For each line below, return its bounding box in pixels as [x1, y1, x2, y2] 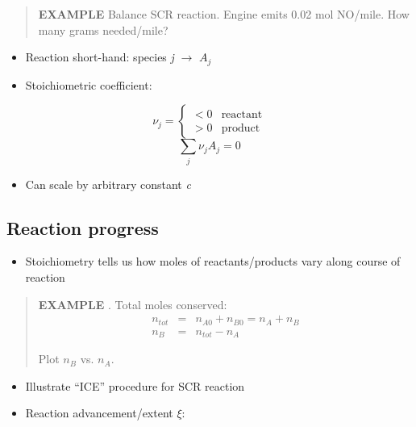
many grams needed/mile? [38, 21, 168, 38]
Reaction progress [6, 215, 159, 240]
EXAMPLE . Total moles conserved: [38, 295, 227, 312]
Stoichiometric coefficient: [25, 76, 152, 93]
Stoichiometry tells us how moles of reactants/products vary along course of [25, 253, 401, 270]
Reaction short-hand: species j [25, 48, 174, 65]
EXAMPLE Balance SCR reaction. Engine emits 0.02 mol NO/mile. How [38, 6, 410, 22]
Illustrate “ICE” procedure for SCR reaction [25, 377, 245, 394]
